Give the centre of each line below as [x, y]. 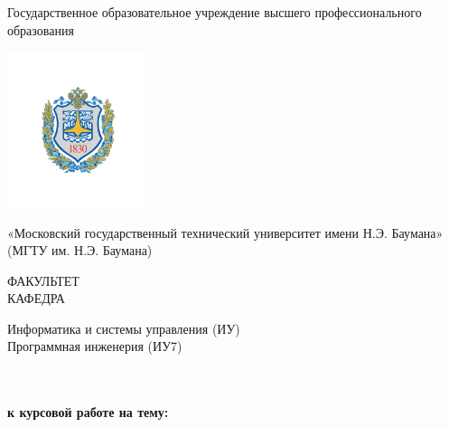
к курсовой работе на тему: [88, 412]
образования [41, 29]
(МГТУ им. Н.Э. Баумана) [80, 250]
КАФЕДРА [36, 298]
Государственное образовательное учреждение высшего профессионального [215, 12]
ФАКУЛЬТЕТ [43, 280]
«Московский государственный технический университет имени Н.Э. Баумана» [225, 232]
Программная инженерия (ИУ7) [95, 346]
